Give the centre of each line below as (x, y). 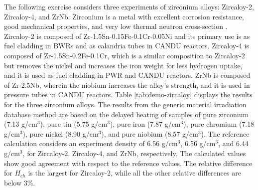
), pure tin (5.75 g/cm (74, 124)
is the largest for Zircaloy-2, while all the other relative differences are (134, 173)
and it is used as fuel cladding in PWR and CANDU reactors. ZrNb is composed (127, 75)
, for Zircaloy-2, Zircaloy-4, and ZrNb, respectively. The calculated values (134, 153)
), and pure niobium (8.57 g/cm (150, 133)
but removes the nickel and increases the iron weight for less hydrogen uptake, (123, 65)
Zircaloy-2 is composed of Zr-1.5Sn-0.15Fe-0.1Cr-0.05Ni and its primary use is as (127, 36)
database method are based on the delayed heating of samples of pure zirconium (127, 114)
